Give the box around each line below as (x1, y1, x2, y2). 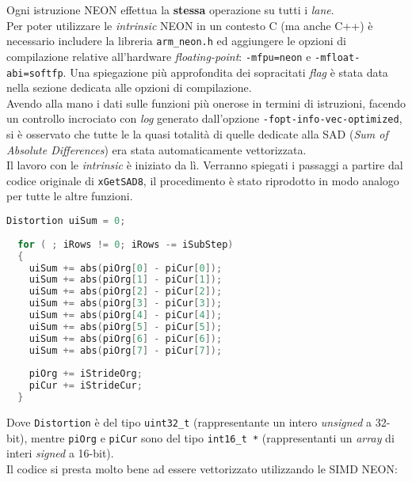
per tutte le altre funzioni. (6, 188, 133, 204)
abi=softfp (6, 67, 63, 79)
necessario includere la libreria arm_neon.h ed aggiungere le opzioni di (6, 32, 346, 49)
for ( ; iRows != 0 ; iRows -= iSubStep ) (17, 238, 234, 250)
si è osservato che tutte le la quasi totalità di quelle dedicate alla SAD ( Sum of (6, 126, 388, 142)
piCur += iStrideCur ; (29, 380, 143, 392)
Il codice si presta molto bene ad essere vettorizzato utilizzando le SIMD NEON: (6, 460, 398, 476)
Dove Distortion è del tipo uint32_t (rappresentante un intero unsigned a (6, 414, 372, 431)
